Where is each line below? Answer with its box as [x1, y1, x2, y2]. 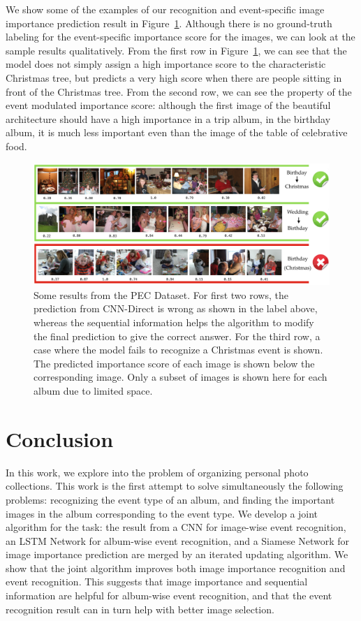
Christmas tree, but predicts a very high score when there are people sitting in [6, 70, 342, 85]
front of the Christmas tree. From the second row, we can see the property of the [6, 84, 352, 98]
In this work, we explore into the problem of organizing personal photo [6, 465, 309, 479]
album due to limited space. [34, 383, 153, 398]
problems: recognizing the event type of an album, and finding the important [6, 492, 335, 506]
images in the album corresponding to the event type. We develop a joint [6, 506, 318, 520]
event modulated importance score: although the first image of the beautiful [6, 98, 331, 112]
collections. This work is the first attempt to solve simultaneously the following [6, 478, 344, 493]
